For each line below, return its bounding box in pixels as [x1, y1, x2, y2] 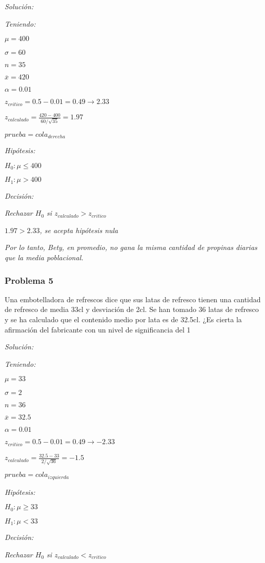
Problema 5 [5, 274, 53, 286]
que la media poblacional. [5, 252, 84, 263]
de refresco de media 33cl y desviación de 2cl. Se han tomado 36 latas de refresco [5, 304, 259, 315]
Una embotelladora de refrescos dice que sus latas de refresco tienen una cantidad [5, 294, 261, 304]
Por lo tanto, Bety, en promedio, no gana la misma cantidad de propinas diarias [5, 242, 257, 253]
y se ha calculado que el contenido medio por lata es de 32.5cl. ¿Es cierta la [5, 314, 242, 325]
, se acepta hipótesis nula [39, 224, 118, 235]
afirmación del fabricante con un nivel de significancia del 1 [5, 324, 191, 335]
